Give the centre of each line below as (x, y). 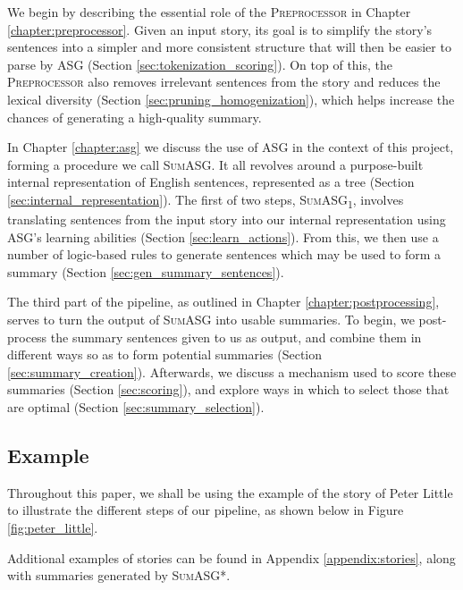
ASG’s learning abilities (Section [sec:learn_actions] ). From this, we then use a (223, 236)
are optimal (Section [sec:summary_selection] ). (136, 407)
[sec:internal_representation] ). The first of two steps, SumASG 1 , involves (206, 200)
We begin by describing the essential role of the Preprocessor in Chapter (209, 12)
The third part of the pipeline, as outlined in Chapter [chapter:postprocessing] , (223, 302)
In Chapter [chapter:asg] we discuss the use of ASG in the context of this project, (231, 147)
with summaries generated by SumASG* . (119, 575)
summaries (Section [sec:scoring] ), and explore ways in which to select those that (228, 389)
